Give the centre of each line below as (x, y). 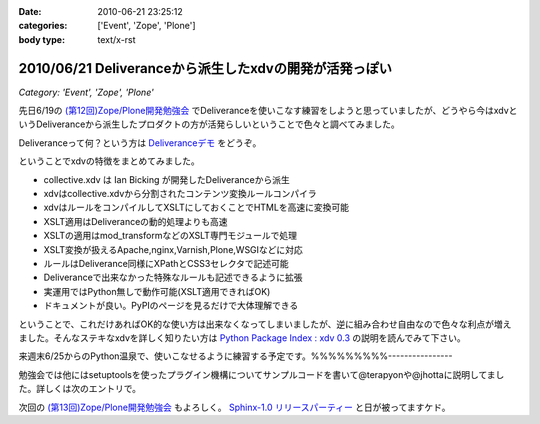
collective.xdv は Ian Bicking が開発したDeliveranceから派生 (166, 179)
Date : (30, 11)
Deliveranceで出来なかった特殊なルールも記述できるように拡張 (173, 277)
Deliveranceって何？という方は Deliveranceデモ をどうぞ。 (140, 142)
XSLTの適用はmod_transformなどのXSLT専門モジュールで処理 (170, 236)
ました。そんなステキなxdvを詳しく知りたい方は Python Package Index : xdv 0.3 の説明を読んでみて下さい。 (242, 337)
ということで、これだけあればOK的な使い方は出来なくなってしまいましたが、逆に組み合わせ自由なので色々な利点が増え (265, 324)
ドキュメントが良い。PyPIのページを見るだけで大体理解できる (171, 306)
